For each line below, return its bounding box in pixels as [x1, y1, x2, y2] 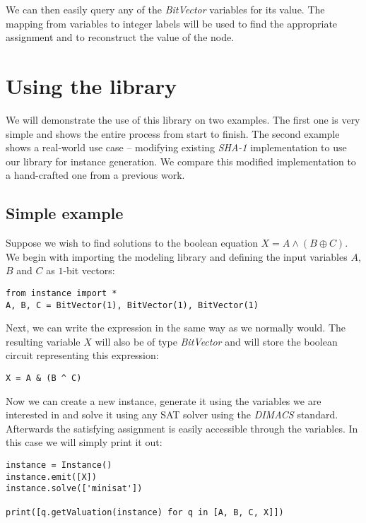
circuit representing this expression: [6, 348, 159, 363]
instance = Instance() [6, 459, 112, 470]
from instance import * [6, 288, 117, 298]
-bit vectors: [63, 263, 115, 278]
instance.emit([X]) [6, 471, 97, 482]
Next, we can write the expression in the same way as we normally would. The [6, 320, 346, 335]
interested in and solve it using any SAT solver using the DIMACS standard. [6, 407, 338, 422]
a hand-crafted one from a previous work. [6, 168, 185, 182]
